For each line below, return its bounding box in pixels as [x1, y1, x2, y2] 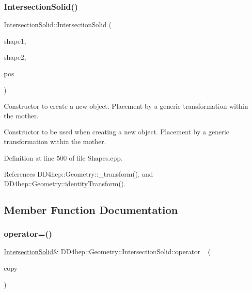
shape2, [4, 52, 26, 62]
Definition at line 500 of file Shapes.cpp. [4, 152, 123, 163]
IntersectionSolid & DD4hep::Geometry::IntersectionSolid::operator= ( [4, 246, 211, 257]
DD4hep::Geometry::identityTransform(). [4, 178, 126, 188]
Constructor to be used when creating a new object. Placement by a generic [4, 127, 229, 137]
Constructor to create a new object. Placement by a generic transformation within [4, 101, 248, 111]
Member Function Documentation [4, 202, 178, 217]
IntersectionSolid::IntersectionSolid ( [4, 19, 111, 30]
